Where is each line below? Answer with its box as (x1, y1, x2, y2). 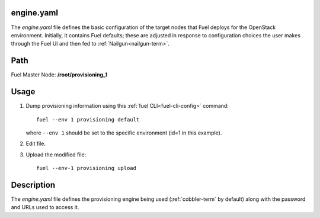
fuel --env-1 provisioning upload (36, 165, 136, 172)
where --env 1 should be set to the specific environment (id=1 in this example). (25, 129, 222, 136)
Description (11, 179, 56, 190)
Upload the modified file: (25, 151, 87, 158)
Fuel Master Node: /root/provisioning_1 (11, 71, 108, 78)
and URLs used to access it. (11, 204, 79, 211)
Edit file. (25, 140, 46, 148)
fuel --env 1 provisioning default (36, 116, 140, 123)
